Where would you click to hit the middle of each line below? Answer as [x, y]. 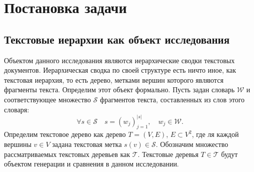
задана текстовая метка [87, 144]
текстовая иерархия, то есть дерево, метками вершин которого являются [114, 79]
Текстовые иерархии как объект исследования [117, 39]
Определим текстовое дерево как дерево [65, 134]
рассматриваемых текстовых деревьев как [67, 154]
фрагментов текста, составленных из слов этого [172, 99]
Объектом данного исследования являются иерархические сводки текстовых [119, 60]
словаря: [17, 109]
